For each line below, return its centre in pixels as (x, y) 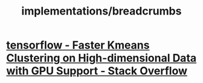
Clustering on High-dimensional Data (101, 58)
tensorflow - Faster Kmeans (78, 45)
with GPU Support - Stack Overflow (97, 71)
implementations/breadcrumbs (101, 11)
